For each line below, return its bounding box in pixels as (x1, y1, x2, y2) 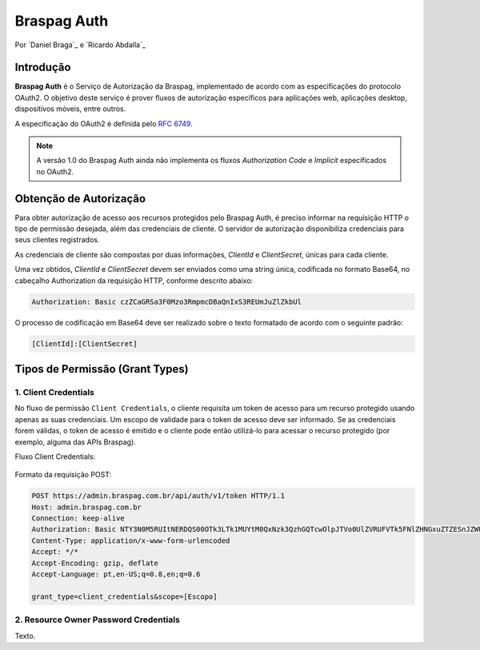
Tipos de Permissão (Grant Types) (14, 362, 189, 376)
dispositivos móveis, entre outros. (14, 104, 126, 114)
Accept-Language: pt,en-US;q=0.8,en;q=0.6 (31, 570, 201, 579)
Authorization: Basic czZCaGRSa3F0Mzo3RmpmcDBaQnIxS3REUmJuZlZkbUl (31, 297, 302, 306)
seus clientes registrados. (14, 235, 100, 245)
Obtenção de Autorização (14, 192, 146, 205)
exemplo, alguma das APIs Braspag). (14, 437, 136, 447)
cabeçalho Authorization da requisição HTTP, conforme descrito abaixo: (14, 276, 254, 285)
